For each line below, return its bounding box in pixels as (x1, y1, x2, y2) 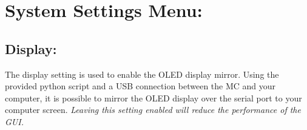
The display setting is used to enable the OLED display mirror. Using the (5, 67, 279, 80)
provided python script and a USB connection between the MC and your (5, 80, 276, 92)
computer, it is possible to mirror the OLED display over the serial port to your (5, 91, 302, 104)
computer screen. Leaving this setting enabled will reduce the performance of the (5, 103, 301, 116)
